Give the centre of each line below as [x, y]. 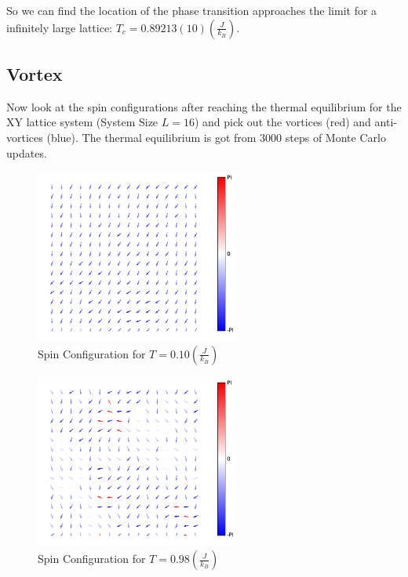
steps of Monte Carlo [335, 137]
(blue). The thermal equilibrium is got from [151, 137]
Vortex [35, 73]
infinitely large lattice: [60, 27]
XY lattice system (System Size [82, 122]
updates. [27, 152]
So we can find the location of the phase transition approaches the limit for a [192, 10]
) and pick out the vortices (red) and [282, 122]
